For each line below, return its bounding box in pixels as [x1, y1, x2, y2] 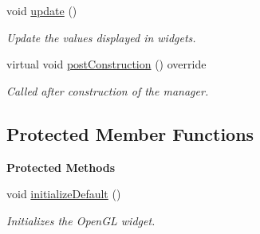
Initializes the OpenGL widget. [6, 212, 156, 228]
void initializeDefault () [6, 185, 121, 202]
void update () [6, 2, 77, 18]
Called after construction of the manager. [6, 82, 209, 99]
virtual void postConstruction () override [6, 56, 207, 72]
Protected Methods [6, 158, 116, 175]
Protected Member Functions [6, 121, 254, 146]
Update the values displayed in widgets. [6, 29, 196, 45]
